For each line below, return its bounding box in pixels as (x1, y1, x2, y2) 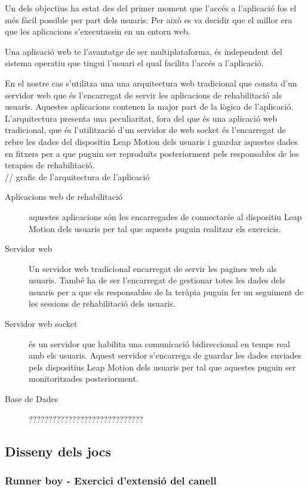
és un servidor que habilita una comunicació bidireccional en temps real (29, 337, 290, 350)
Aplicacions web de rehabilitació (5, 190, 122, 203)
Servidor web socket (5, 317, 78, 330)
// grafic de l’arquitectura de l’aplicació (5, 170, 150, 183)
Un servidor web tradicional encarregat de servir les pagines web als (29, 262, 277, 274)
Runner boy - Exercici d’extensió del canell (5, 473, 217, 487)
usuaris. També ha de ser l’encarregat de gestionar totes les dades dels (29, 274, 285, 286)
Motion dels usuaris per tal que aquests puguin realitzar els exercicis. (29, 222, 281, 234)
